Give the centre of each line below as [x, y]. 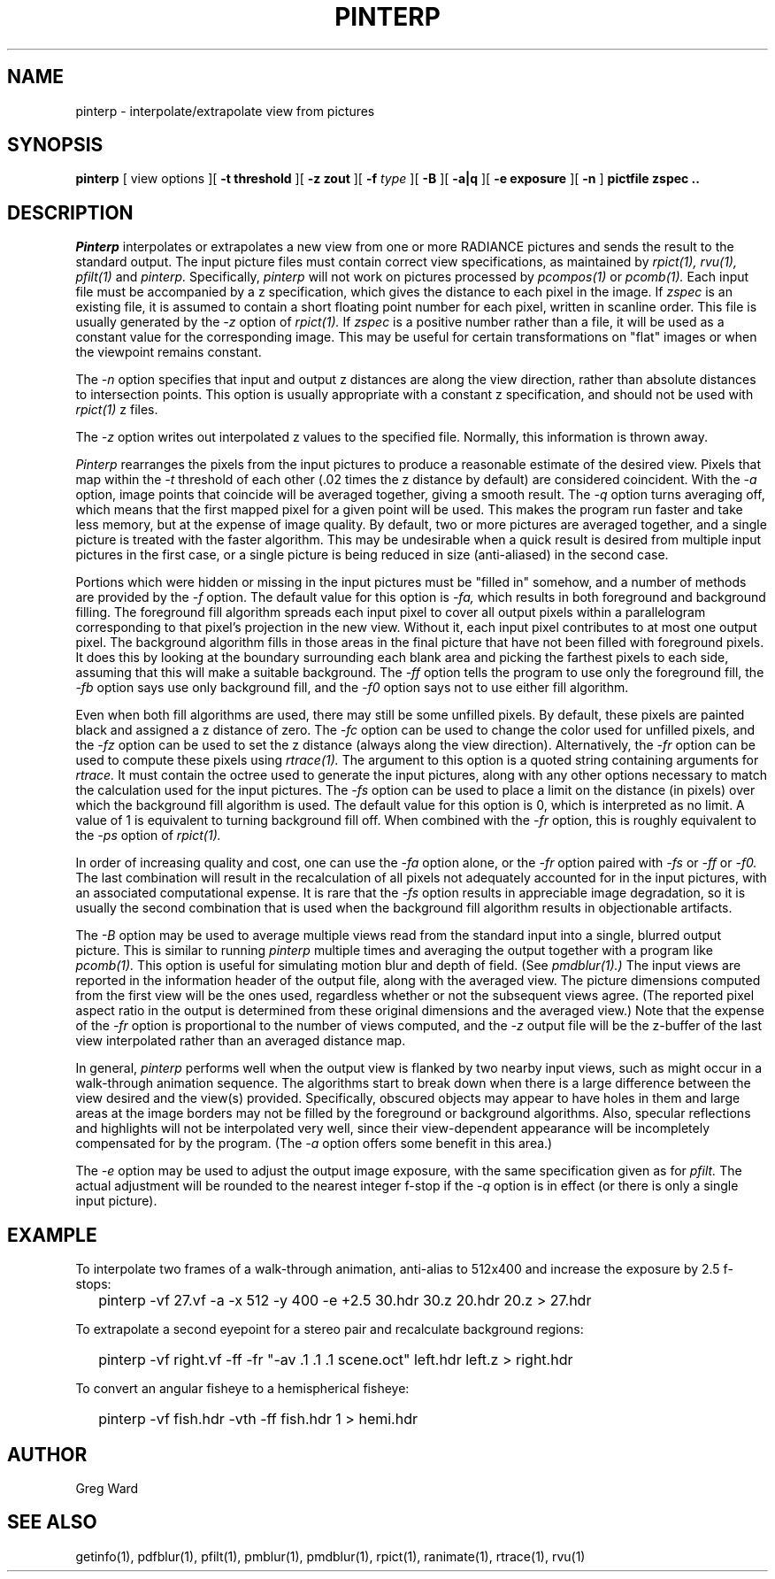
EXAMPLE [52, 1235]
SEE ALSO [52, 1522]
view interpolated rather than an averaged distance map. [241, 1041]
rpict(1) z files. [117, 410]
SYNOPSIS [55, 145]
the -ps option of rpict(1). [148, 836]
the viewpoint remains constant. [169, 352]
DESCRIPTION [70, 212]
